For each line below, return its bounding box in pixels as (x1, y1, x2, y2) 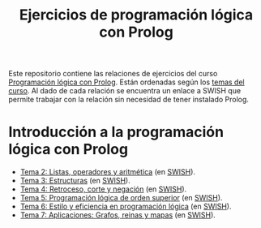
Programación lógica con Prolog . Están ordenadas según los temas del (8, 77, 245, 87)
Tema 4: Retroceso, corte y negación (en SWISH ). (19, 184, 187, 194)
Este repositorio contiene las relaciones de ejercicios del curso (8, 69, 218, 79)
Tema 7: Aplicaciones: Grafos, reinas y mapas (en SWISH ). (19, 210, 216, 220)
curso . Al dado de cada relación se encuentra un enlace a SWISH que (8, 86, 242, 96)
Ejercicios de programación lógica (19, 6, 254, 24)
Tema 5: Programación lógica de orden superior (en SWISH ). (19, 193, 223, 203)
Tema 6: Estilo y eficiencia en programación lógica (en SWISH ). (19, 201, 232, 212)
